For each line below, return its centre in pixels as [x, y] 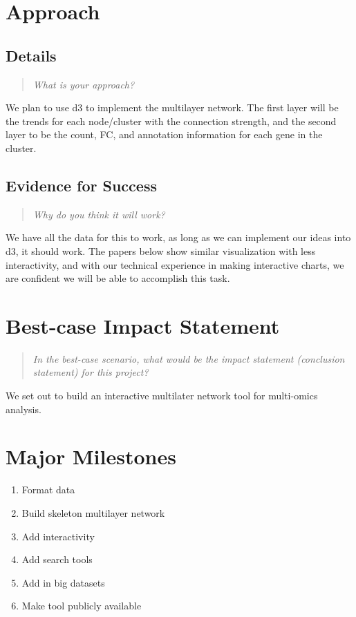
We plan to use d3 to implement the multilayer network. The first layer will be [172, 107]
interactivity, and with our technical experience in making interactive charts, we [175, 264]
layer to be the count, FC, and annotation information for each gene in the [164, 134]
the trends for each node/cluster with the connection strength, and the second [171, 121]
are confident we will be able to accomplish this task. [118, 278]
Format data [48, 490]
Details [31, 55]
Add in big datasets [63, 582]
